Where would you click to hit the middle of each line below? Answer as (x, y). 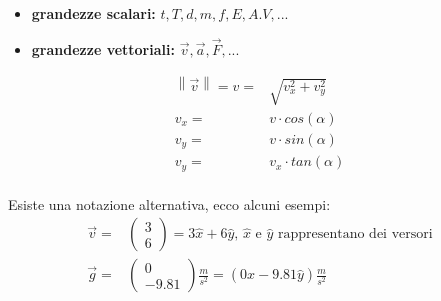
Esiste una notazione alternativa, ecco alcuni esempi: (169, 203)
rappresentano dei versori (355, 234)
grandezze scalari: (93, 13)
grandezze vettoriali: (103, 48)
